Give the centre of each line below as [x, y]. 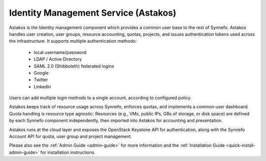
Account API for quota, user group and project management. [71, 136]
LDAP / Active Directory [58, 59]
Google [41, 73]
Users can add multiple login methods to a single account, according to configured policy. [100, 98]
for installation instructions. [68, 152]
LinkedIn [42, 86]
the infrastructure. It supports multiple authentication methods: [73, 41]
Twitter [41, 80]
